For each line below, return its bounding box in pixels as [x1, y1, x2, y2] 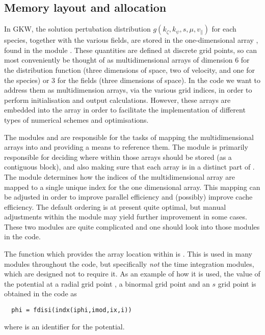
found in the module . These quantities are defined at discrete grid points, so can [4, 44, 257, 55]
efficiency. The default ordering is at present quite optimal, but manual [4, 201, 226, 212]
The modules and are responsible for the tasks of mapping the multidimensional [4, 131, 254, 142]
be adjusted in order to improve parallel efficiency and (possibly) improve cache [4, 191, 253, 202]
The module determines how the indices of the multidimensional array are [4, 171, 235, 182]
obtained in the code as [4, 288, 77, 299]
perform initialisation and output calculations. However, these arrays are [4, 94, 231, 105]
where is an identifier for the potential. [4, 321, 125, 331]
